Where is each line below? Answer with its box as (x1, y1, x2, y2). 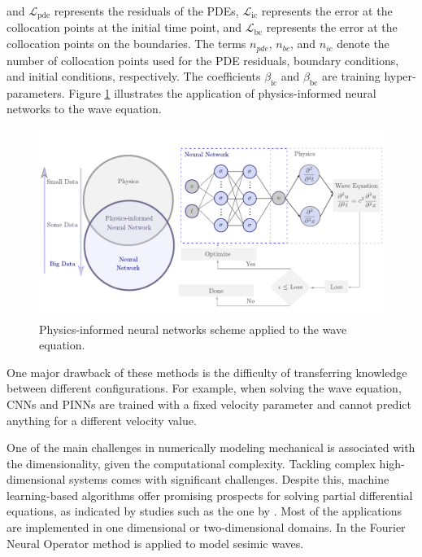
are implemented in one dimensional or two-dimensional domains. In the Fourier (7, 519, 406, 536)
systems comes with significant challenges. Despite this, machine (69, 471, 389, 488)
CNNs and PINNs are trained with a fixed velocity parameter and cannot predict (7, 395, 411, 412)
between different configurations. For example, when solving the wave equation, (7, 379, 402, 397)
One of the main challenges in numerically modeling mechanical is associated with (7, 439, 415, 456)
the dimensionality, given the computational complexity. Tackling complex (7, 454, 376, 471)
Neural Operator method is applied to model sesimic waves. (7, 534, 304, 551)
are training (322, 68, 381, 85)
